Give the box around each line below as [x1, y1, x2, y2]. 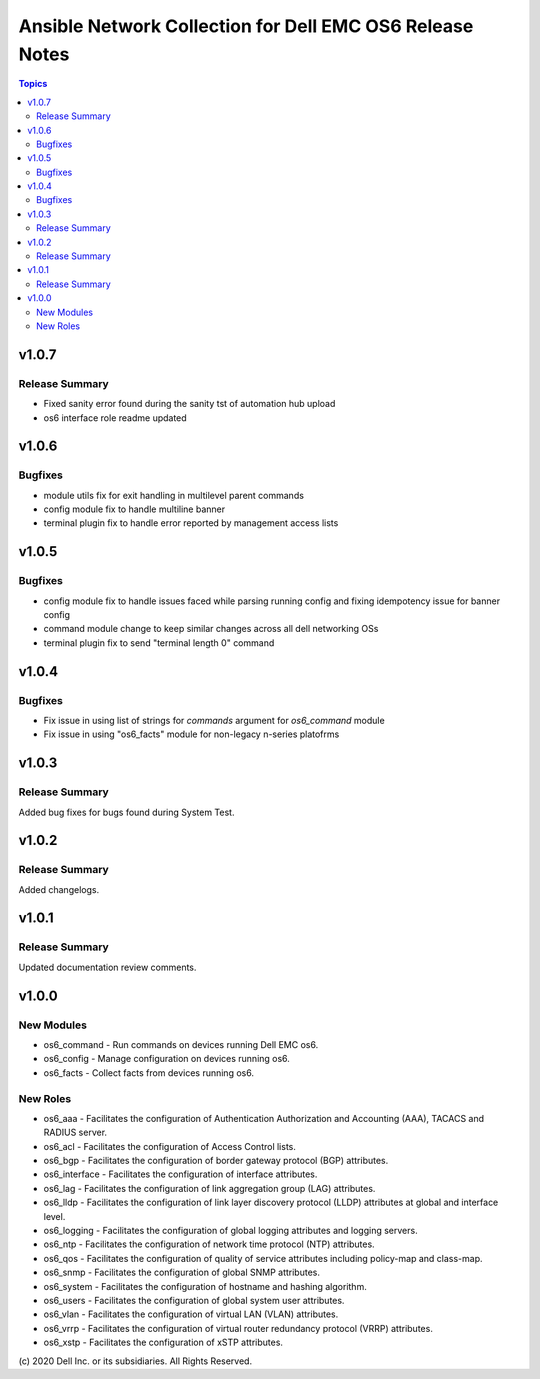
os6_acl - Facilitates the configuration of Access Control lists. [43, 1140, 297, 1152]
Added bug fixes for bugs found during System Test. [18, 806, 235, 818]
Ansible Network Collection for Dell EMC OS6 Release [18, 15, 474, 37]
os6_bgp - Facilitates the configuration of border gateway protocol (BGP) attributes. [43, 1155, 389, 1167]
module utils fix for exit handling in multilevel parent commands [43, 489, 305, 501]
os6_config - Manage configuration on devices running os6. [43, 1053, 290, 1065]
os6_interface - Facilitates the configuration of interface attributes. [43, 1168, 318, 1180]
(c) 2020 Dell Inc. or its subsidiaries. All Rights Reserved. [18, 1355, 253, 1367]
